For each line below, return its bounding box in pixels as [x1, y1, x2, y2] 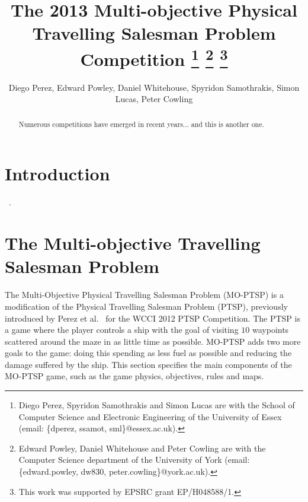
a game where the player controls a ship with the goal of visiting [5, 323, 239, 336]
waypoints [252, 323, 289, 336]
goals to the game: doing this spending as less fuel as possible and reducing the [5, 347, 292, 359]
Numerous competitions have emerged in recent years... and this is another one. [18, 119, 264, 129]
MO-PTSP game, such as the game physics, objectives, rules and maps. [5, 370, 264, 382]
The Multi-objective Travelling [5, 231, 261, 255]
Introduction [5, 161, 110, 186]
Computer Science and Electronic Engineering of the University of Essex [18, 410, 282, 422]
